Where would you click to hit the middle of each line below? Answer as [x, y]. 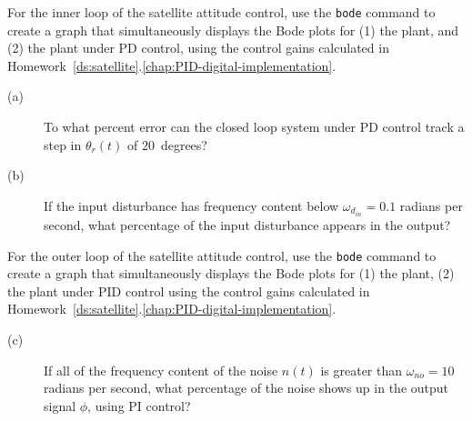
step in [63, 144]
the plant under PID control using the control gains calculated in [189, 291]
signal [60, 405]
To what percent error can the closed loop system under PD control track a [254, 127]
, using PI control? [139, 405]
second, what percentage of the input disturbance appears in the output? [247, 224]
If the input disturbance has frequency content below [191, 205]
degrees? [184, 144]
